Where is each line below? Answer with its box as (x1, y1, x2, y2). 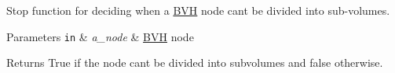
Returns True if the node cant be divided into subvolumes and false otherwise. (6, 54, 383, 71)
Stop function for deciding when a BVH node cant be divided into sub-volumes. (6, 2, 390, 18)
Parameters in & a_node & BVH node (6, 28, 194, 44)
